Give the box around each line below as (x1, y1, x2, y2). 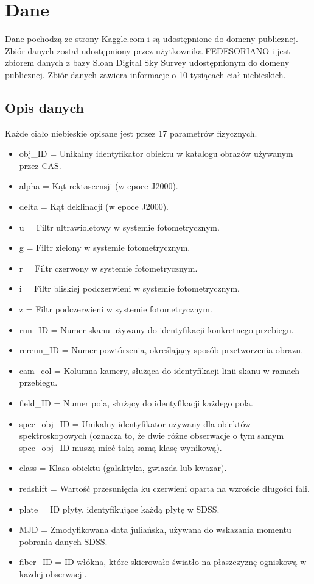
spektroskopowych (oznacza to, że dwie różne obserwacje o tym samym (19, 429, 284, 442)
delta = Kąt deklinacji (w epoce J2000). (19, 200, 169, 213)
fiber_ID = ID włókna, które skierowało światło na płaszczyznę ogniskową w (19, 555, 307, 568)
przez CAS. (19, 159, 61, 171)
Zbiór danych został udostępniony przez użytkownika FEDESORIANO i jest (5, 44, 290, 57)
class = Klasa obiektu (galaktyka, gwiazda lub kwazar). (19, 461, 227, 474)
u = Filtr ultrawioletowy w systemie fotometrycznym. (19, 220, 220, 233)
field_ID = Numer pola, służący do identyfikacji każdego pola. (19, 397, 253, 409)
